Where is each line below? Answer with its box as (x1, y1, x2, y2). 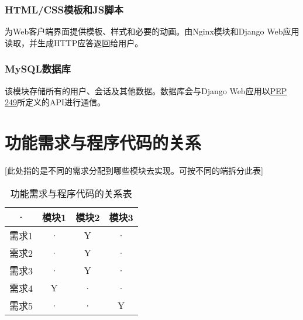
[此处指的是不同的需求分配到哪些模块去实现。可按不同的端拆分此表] (5, 164, 263, 176)
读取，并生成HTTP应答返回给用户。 (5, 36, 143, 49)
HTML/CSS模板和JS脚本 (5, 2, 123, 16)
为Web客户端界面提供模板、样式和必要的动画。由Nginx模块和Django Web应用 (5, 25, 299, 37)
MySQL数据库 (5, 61, 71, 76)
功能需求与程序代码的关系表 (10, 186, 132, 200)
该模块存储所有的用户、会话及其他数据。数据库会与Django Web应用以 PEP (5, 84, 287, 97)
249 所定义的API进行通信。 (5, 96, 106, 108)
